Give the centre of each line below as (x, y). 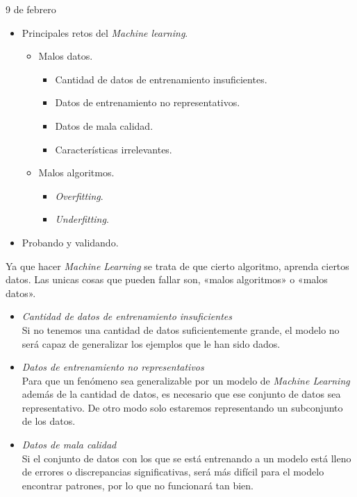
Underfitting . (82, 219)
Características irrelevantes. (114, 149)
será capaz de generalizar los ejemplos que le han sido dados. (151, 343)
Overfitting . (79, 195)
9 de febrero (31, 9)
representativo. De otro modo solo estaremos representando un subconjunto (182, 407)
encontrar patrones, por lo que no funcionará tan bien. (138, 485)
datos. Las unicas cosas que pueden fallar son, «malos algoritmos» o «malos (167, 279)
